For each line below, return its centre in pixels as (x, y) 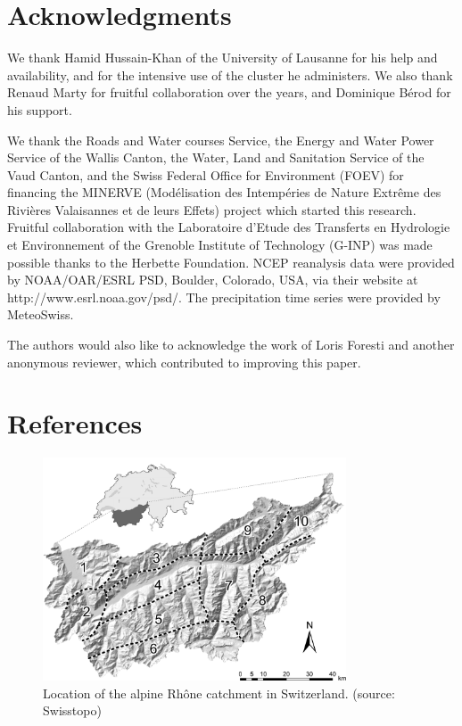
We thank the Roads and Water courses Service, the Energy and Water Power (221, 140)
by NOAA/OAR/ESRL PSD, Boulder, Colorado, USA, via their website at (213, 280)
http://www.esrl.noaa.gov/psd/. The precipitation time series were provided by (224, 297)
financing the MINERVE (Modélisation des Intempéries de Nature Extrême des (224, 192)
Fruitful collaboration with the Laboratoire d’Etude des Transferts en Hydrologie (229, 227)
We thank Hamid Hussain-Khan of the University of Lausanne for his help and (223, 58)
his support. (40, 109)
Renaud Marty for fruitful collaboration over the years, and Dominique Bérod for (229, 92)
